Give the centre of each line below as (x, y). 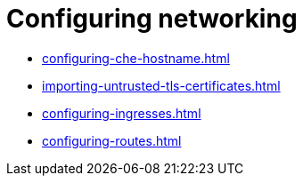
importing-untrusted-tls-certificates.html (161, 85)
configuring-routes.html (112, 140)
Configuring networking (152, 19)
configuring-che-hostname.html (136, 58)
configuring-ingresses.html (122, 113)
